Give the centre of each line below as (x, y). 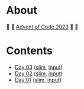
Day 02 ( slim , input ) (39, 73)
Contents (30, 51)
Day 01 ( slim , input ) (38, 80)
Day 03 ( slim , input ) (39, 67)
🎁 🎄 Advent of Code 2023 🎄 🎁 (42, 27)
